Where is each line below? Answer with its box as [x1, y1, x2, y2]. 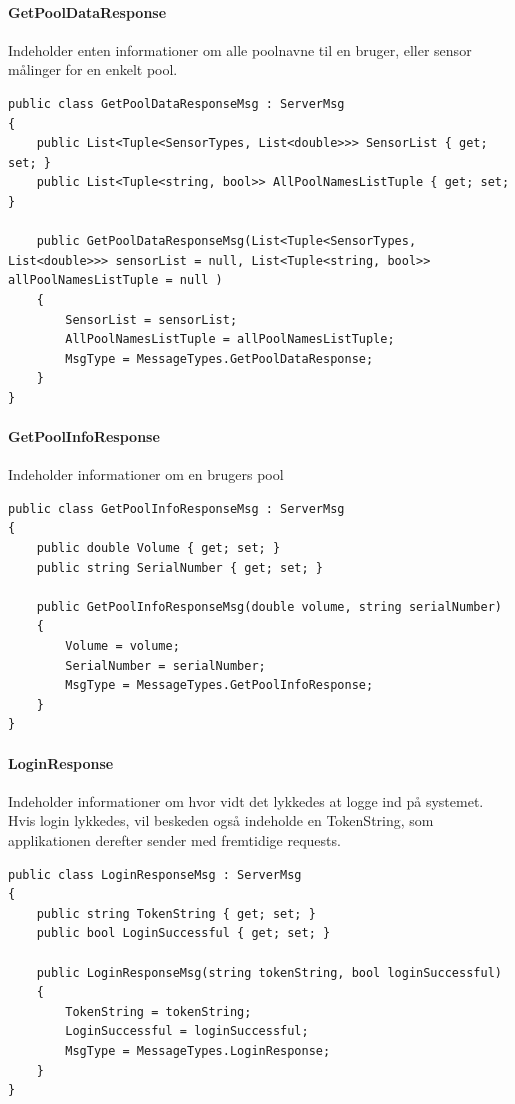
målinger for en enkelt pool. [8, 59, 178, 80]
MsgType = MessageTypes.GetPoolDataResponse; [65, 351, 374, 366]
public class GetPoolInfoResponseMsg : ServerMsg [8, 501, 345, 516]
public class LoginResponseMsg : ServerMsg [8, 867, 302, 882]
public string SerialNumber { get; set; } [36, 560, 323, 575]
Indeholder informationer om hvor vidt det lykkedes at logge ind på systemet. [8, 790, 484, 811]
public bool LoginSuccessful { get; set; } [36, 926, 331, 941]
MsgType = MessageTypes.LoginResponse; [65, 1043, 331, 1058]
